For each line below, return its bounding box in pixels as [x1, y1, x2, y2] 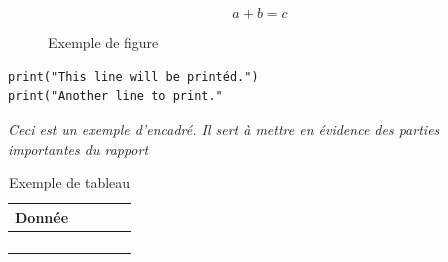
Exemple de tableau [8, 172, 131, 193]
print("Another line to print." [8, 89, 223, 104]
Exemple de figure [48, 32, 159, 53]
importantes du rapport [8, 138, 149, 159]
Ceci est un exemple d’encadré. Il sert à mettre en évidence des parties [8, 118, 440, 139]
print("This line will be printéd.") [8, 69, 259, 84]
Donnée [15, 206, 69, 227]
